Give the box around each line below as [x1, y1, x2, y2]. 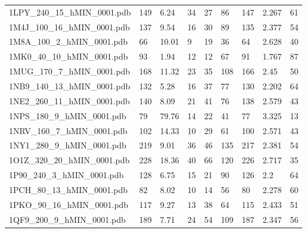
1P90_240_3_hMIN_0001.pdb [9, 169, 124, 181]
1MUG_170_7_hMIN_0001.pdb [9, 65, 131, 77]
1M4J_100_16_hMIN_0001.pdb [9, 20, 130, 33]
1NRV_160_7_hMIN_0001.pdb [9, 124, 128, 136]
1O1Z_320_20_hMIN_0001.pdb [9, 154, 130, 166]
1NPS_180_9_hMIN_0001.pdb [9, 109, 126, 122]
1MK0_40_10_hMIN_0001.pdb [9, 50, 128, 63]
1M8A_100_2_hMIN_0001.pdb [9, 35, 128, 48]
